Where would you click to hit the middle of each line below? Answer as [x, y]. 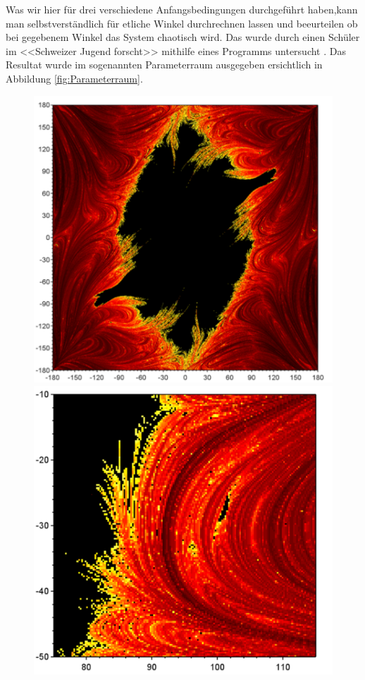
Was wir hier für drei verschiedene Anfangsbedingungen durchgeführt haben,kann [182, 9]
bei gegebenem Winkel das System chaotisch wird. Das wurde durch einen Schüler [183, 37]
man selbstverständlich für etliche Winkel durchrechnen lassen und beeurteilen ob [182, 23]
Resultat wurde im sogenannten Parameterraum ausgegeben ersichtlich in [164, 65]
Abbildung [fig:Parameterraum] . [74, 78]
